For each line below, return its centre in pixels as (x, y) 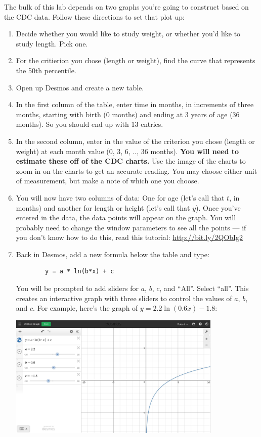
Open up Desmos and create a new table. (80, 87)
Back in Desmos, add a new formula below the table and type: (113, 254)
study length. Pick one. (52, 43)
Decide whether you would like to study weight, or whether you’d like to (128, 34)
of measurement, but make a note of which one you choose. (107, 181)
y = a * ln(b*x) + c (80, 272)
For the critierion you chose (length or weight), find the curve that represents (136, 60)
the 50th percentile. (46, 70)
